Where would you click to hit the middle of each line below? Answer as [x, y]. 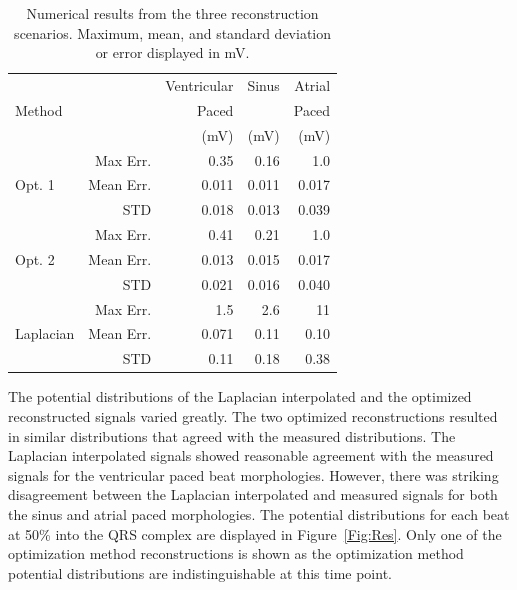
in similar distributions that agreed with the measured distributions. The [232, 435]
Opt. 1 [35, 184]
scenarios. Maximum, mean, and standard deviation [172, 32]
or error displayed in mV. [172, 52]
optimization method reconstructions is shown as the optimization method [236, 553]
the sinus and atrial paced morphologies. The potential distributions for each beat [259, 513]
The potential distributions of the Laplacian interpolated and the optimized [240, 396]
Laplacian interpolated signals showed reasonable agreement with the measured [251, 455]
